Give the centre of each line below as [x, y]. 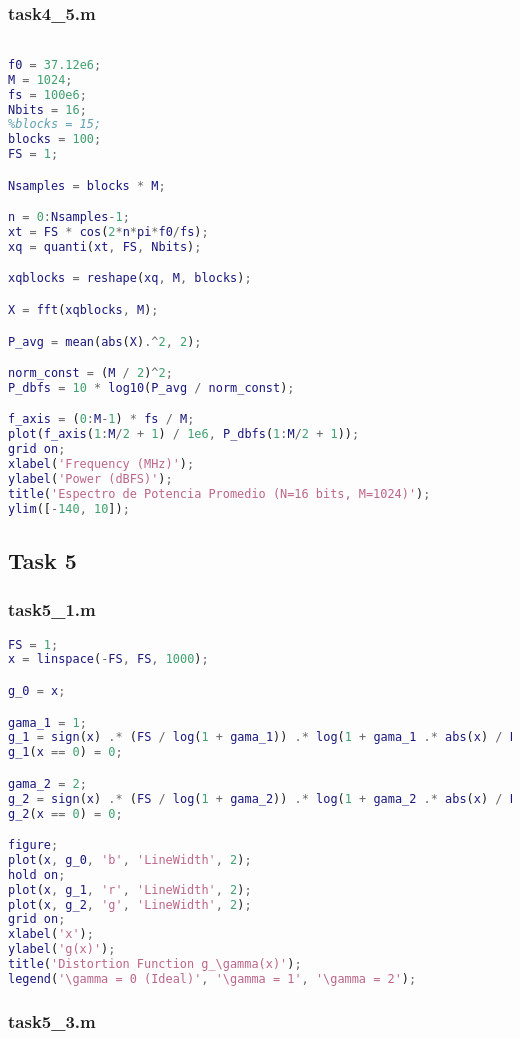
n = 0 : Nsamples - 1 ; [69, 217]
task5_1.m [52, 609]
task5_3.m [52, 1020]
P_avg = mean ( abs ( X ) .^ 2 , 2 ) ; [105, 341]
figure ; [33, 845]
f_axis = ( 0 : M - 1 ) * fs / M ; [101, 419]
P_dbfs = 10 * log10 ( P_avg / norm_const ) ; [151, 387]
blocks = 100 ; [55, 139]
